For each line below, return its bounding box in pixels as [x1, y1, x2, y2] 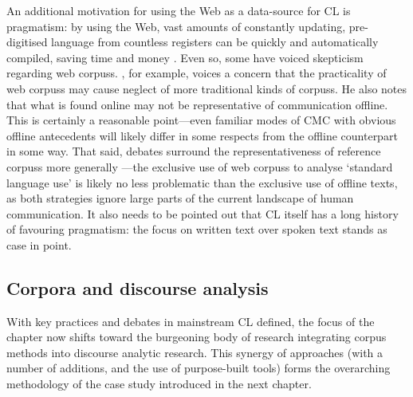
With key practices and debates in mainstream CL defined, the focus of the [6, 312, 375, 329]
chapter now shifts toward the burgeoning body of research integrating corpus [6, 328, 387, 345]
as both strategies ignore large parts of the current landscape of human [6, 190, 354, 206]
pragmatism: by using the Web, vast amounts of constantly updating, [6, 18, 346, 34]
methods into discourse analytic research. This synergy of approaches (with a [6, 344, 383, 360]
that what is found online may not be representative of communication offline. [6, 96, 388, 112]
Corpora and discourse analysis [6, 275, 269, 300]
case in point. [6, 236, 72, 253]
